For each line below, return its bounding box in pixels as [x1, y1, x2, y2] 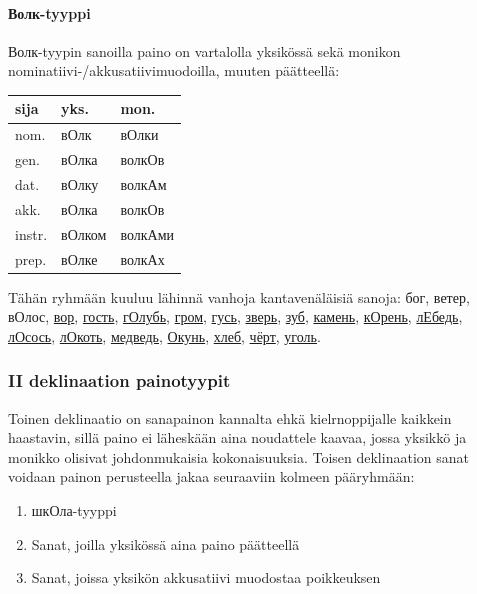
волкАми [120, 223, 175, 244]
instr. [15, 223, 48, 244]
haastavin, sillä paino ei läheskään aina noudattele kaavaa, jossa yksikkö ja [8, 427, 467, 448]
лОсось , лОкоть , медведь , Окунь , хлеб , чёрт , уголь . [8, 325, 321, 346]
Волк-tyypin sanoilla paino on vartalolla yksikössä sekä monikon [8, 40, 401, 61]
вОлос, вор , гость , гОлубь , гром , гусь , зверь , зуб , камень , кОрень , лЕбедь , [8, 306, 463, 327]
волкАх [120, 248, 165, 269]
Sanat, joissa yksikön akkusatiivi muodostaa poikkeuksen [31, 567, 381, 588]
